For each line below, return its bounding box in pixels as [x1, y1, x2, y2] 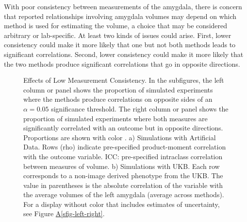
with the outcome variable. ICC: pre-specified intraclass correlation [23, 151, 223, 161]
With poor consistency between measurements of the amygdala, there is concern [4, 1, 242, 11]
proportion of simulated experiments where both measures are [23, 113, 208, 123]
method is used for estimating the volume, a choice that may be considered [4, 20, 228, 31]
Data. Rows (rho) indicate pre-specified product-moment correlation [23, 142, 226, 152]
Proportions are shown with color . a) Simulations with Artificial [23, 132, 216, 142]
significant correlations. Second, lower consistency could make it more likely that [4, 49, 244, 59]
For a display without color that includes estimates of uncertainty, [23, 199, 220, 209]
